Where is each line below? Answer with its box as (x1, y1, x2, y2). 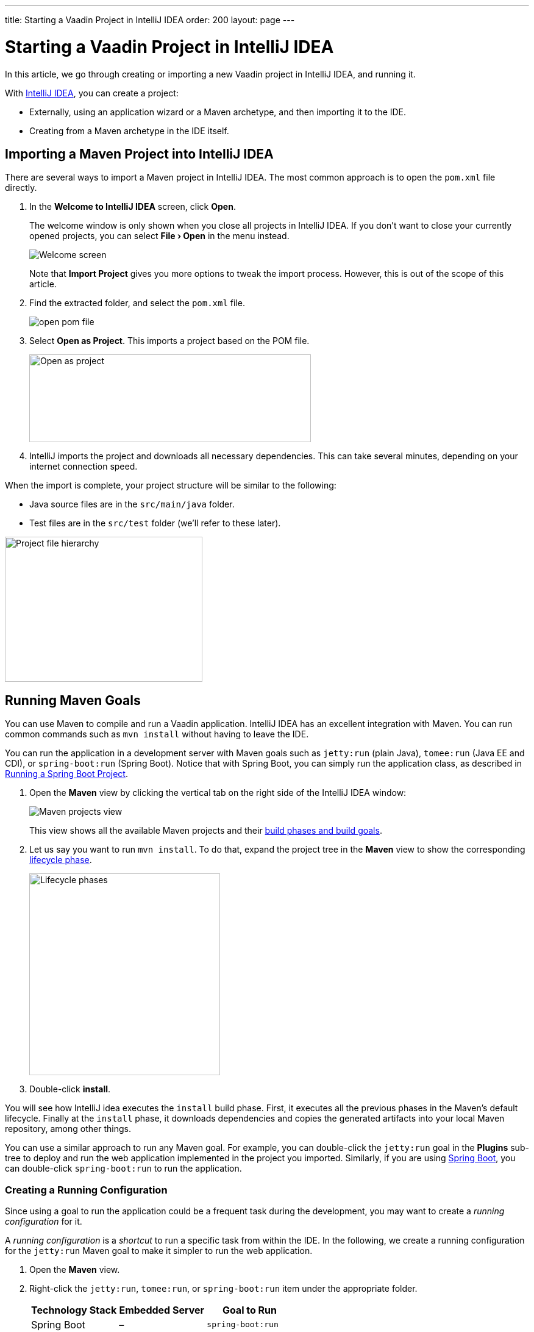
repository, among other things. (5, 1123, 131, 1134)
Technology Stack (31, 1303, 117, 1316)
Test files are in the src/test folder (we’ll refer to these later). (29, 518, 281, 529)
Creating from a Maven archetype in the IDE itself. (29, 125, 229, 136)
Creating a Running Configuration (5, 1183, 168, 1196)
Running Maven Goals (5, 692, 141, 708)
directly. (5, 182, 37, 193)
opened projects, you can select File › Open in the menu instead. (29, 231, 290, 242)
